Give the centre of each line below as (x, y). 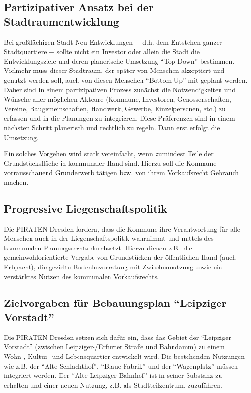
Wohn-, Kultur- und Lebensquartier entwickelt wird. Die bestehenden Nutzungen (124, 356)
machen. (16, 182)
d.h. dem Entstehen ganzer (182, 42)
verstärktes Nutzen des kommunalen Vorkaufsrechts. (81, 276)
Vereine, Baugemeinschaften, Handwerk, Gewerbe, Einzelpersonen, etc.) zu (115, 108)
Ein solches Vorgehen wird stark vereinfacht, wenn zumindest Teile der (109, 153)
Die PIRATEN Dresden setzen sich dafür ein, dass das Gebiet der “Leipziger (118, 337)
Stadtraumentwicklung (62, 21)
